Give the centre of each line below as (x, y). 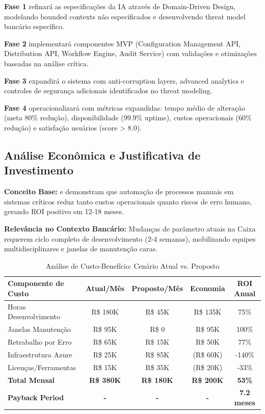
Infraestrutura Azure (40, 354)
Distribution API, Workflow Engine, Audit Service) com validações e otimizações (130, 53)
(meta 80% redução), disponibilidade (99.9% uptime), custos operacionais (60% (128, 118)
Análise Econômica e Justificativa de (102, 155)
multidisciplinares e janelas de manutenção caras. (81, 249)
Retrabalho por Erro (40, 342)
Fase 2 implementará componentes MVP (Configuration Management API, (122, 43)
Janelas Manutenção (39, 329)
